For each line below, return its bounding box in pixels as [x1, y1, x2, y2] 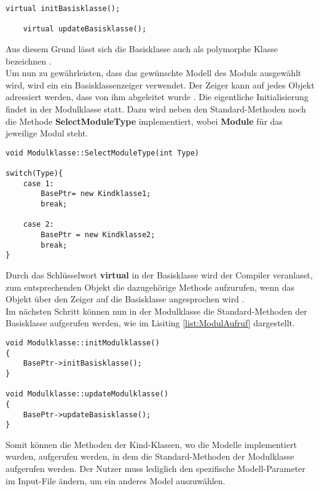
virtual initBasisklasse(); [6, 4, 120, 13]
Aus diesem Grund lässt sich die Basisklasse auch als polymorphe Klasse [6, 42, 278, 55]
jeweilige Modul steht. [6, 127, 89, 139]
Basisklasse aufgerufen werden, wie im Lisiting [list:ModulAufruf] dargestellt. [6, 316, 295, 329]
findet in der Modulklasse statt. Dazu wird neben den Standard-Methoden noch [6, 102, 306, 115]
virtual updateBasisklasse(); [23, 25, 147, 34]
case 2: [23, 220, 54, 229]
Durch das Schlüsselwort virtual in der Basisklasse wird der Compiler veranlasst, [6, 268, 313, 281]
